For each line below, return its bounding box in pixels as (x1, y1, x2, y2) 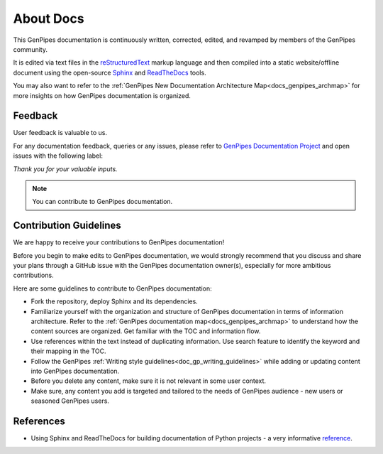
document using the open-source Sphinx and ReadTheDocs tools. (13, 68, 206, 77)
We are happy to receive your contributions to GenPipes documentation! (13, 238, 225, 247)
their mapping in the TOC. (30, 347, 106, 355)
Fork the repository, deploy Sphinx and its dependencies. (30, 297, 198, 306)
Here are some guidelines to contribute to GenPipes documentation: (13, 284, 212, 293)
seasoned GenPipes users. (30, 396, 110, 405)
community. (13, 45, 48, 53)
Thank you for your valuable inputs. (13, 164, 118, 173)
